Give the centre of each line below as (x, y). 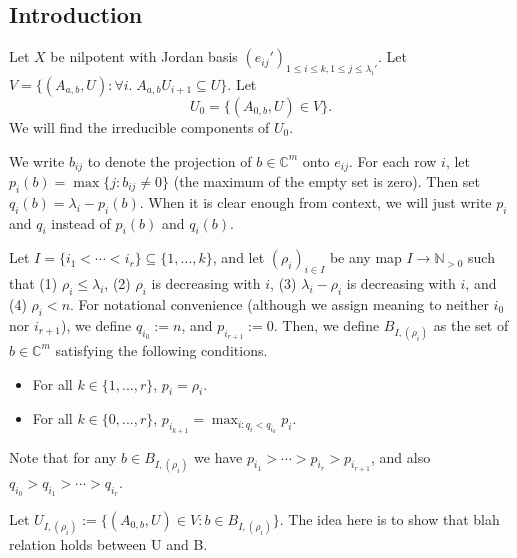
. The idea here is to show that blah (389, 518)
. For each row (393, 160)
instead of (81, 222)
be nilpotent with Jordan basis (144, 56)
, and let (238, 257)
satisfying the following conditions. (161, 349)
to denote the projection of (169, 160)
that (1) (33, 283)
